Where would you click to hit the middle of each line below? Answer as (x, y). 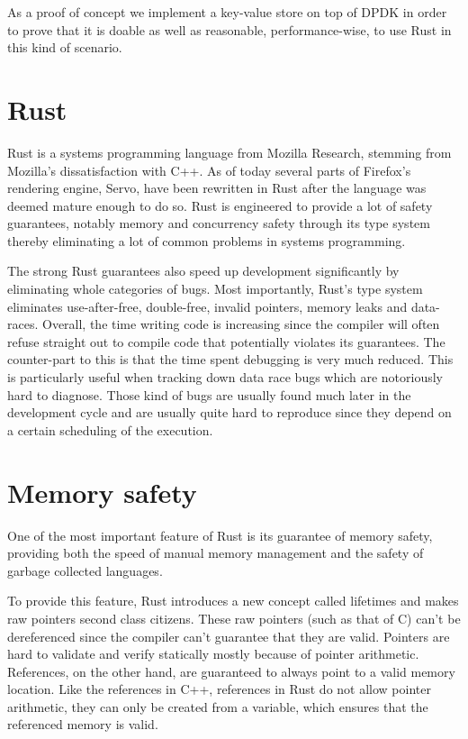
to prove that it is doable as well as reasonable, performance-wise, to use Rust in (229, 29)
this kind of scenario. (65, 47)
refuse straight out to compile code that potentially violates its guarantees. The (226, 341)
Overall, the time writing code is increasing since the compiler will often (241, 324)
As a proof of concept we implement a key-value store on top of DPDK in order (227, 12)
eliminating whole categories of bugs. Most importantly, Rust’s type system (215, 289)
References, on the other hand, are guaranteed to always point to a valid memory (231, 671)
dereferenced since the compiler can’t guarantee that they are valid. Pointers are (229, 636)
